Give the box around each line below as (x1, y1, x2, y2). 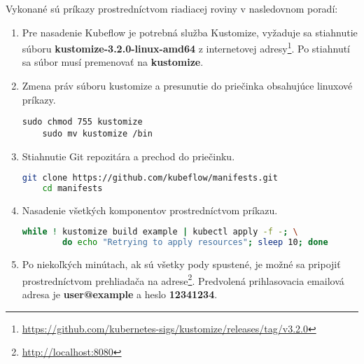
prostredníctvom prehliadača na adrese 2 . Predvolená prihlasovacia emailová (22, 271, 344, 288)
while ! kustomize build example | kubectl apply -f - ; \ (22, 227, 298, 237)
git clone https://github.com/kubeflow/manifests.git (22, 173, 278, 183)
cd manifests (42, 183, 103, 193)
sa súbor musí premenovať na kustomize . (22, 55, 204, 69)
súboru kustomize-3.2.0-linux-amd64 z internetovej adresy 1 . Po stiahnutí (22, 39, 351, 55)
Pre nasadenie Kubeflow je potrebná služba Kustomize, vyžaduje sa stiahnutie (22, 24, 358, 39)
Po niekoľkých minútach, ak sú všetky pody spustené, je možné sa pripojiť (22, 257, 341, 272)
